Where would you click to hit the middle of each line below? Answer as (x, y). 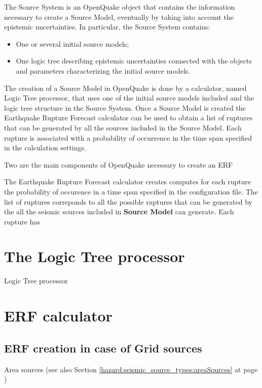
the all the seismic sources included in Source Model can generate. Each (119, 212)
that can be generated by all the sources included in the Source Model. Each (123, 127)
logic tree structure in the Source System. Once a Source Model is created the (125, 107)
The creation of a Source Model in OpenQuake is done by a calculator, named (125, 88)
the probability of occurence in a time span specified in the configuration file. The (131, 191)
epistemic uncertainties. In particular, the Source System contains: (107, 27)
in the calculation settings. (45, 148)
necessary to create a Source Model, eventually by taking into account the (119, 17)
